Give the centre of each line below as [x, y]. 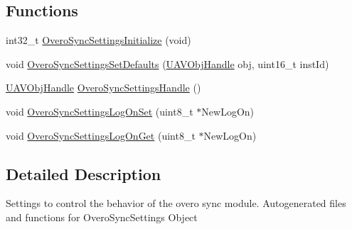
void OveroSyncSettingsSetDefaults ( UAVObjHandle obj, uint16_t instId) [167, 63]
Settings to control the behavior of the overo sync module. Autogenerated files [176, 203]
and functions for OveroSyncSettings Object [102, 217]
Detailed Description [84, 173]
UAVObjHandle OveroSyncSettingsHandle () [103, 88]
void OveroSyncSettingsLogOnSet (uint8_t [100, 111]
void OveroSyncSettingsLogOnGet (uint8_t [101, 135]
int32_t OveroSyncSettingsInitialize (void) [98, 40]
